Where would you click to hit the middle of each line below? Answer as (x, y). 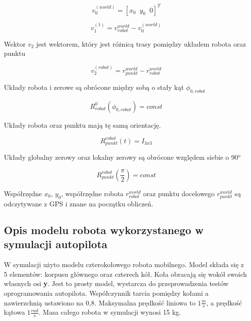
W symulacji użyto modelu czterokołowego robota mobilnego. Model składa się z (124, 264)
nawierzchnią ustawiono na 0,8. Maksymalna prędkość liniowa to (100, 302)
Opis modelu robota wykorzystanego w (104, 229)
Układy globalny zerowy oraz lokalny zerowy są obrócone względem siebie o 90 (121, 157)
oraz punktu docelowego (179, 193)
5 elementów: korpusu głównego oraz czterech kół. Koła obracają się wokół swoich (125, 274)
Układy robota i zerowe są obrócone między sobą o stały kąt (94, 87)
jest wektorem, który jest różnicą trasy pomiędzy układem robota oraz (141, 43)
